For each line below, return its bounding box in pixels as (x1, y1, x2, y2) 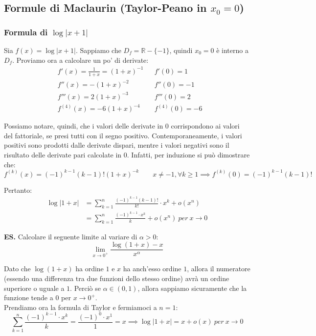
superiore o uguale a (4, 283, 65, 293)
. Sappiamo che (75, 45, 121, 55)
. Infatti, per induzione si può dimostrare (127, 149, 250, 159)
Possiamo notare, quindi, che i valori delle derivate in (4, 121, 163, 131)
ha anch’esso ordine (123, 263, 181, 274)
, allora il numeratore (187, 263, 250, 274)
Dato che (4, 263, 31, 274)
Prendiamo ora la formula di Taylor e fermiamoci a (4, 302, 157, 312)
